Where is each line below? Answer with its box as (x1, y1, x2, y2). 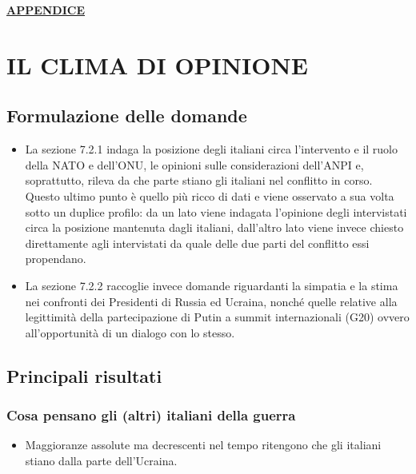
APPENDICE (6, 2, 86, 18)
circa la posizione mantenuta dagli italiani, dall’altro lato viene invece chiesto (25, 219, 404, 236)
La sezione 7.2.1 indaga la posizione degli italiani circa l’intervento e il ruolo (25, 141, 398, 157)
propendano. (25, 250, 86, 267)
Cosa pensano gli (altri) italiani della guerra (6, 405, 296, 424)
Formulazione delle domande (6, 103, 247, 128)
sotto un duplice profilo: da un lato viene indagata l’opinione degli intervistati (25, 203, 407, 220)
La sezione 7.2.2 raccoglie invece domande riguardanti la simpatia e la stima (25, 277, 398, 293)
